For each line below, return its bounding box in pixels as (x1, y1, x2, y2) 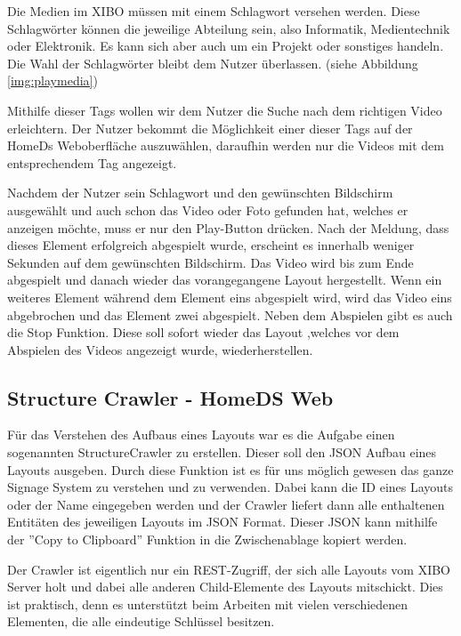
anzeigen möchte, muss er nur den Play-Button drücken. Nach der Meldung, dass (7, 218, 449, 237)
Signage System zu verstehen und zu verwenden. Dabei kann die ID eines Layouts (7, 478, 454, 496)
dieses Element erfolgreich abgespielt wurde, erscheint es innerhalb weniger (7, 236, 415, 254)
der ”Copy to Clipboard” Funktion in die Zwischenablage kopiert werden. (7, 530, 408, 549)
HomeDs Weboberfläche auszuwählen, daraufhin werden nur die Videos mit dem (7, 136, 444, 155)
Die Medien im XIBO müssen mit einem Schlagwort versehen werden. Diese (7, 2, 420, 20)
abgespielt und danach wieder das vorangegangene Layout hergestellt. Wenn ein (7, 270, 442, 289)
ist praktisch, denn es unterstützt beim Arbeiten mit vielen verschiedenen (7, 594, 408, 613)
